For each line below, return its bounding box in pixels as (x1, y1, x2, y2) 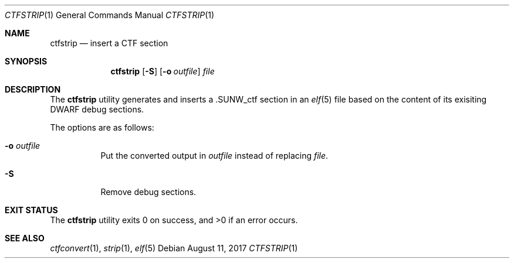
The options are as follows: (50, 122, 154, 132)
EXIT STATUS (5, 205, 58, 215)
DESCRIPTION (5, 84, 61, 94)
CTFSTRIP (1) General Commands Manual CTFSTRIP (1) (5, 10, 215, 20)
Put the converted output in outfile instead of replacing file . (100, 151, 329, 160)
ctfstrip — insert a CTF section (50, 38, 168, 48)
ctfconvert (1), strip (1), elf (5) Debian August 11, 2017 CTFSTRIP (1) (50, 243, 298, 253)
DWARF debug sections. (50, 104, 144, 114)
